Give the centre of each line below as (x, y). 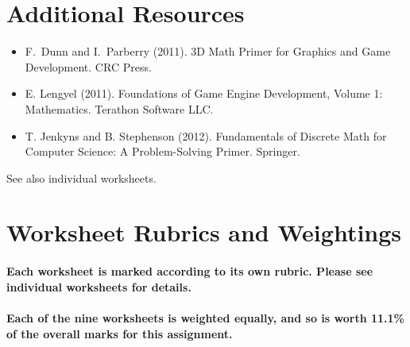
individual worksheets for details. (99, 286)
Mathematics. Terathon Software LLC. (119, 108)
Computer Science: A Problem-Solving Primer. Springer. (162, 151)
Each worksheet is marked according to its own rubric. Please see (190, 271)
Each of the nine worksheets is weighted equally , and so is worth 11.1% (205, 318)
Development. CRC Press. (88, 66)
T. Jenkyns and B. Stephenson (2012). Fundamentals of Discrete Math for (206, 135)
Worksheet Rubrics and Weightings (204, 232)
